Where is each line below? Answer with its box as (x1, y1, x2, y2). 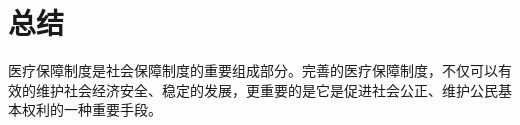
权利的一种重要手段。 (21, 99, 162, 120)
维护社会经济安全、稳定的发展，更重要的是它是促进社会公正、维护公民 (35, 79, 498, 100)
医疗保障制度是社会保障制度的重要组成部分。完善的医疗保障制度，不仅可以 (8, 60, 498, 81)
